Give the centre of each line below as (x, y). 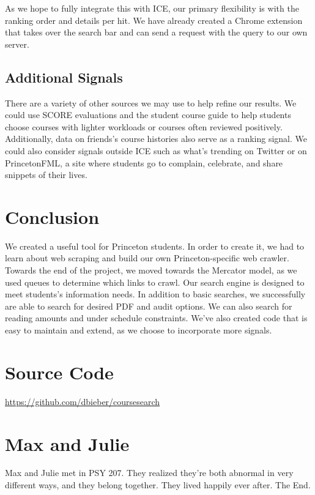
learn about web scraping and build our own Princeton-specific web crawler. (147, 258)
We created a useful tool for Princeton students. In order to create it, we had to (155, 246)
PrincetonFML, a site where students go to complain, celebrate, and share (144, 162)
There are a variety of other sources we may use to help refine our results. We (151, 102)
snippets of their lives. (46, 175)
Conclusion (52, 216)
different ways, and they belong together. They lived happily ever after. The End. (158, 485)
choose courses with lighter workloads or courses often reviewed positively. (144, 126)
